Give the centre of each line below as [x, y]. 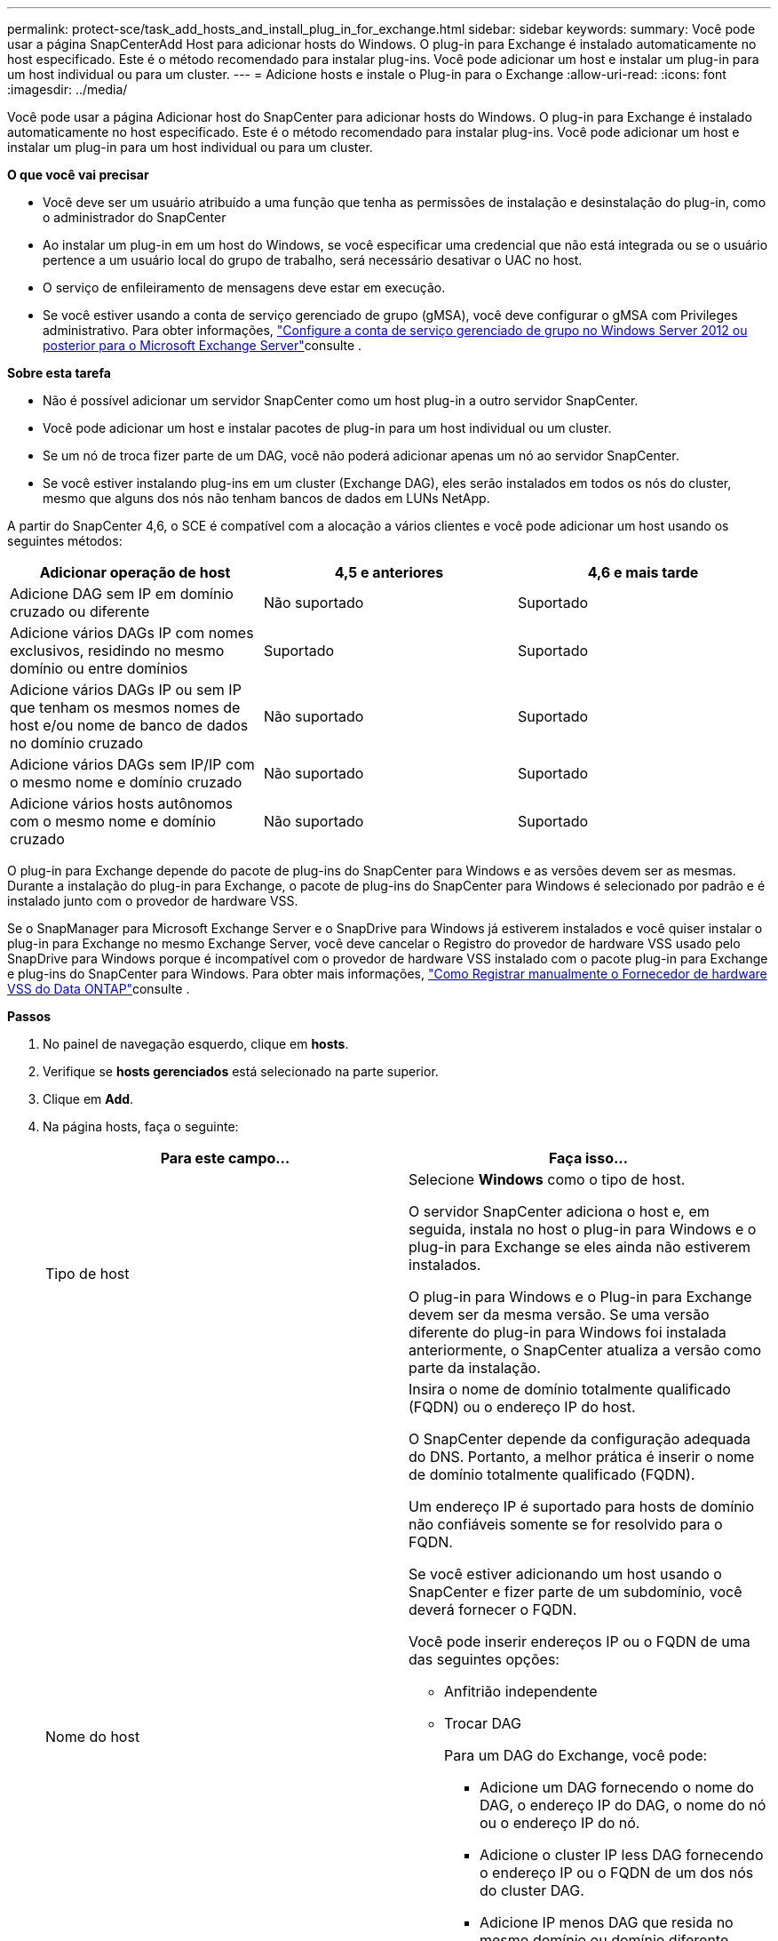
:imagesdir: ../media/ [67, 89]
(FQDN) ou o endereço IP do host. [522, 1407]
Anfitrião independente [521, 1691]
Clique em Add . [88, 1099]
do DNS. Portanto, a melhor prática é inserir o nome [582, 1457]
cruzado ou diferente [80, 611]
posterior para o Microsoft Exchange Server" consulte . [202, 345]
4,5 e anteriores [389, 572]
